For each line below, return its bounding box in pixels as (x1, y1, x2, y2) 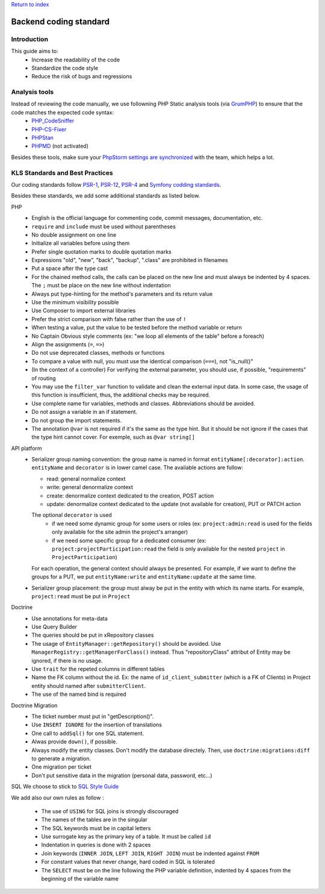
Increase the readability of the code (31, 56, 120, 63)
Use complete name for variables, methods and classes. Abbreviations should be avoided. (31, 399, 255, 407)
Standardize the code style (31, 64, 99, 72)
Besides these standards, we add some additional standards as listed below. (11, 192, 200, 199)
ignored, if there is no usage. (31, 657, 103, 664)
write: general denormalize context (46, 484, 134, 491)
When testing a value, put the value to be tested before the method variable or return (31, 324, 242, 331)
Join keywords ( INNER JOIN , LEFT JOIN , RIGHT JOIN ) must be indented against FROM (41, 849, 259, 857)
